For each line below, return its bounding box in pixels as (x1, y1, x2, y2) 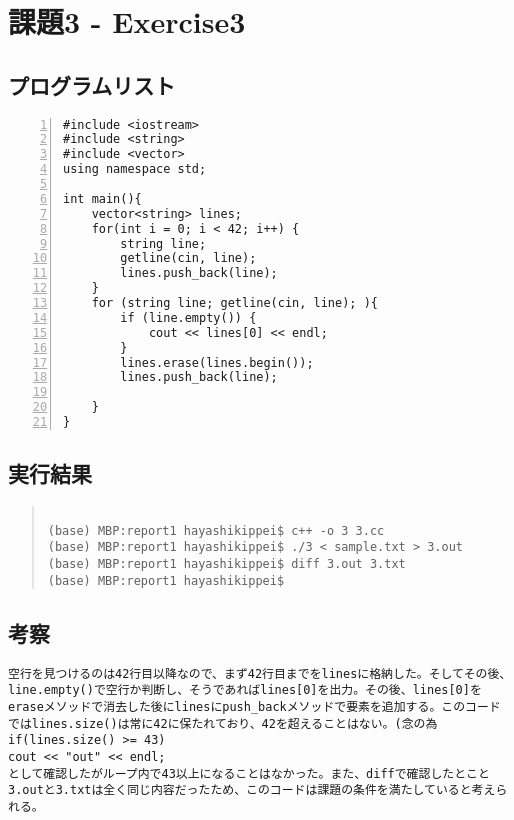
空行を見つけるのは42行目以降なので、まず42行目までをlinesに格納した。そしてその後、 (8, 666, 512, 681)
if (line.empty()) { (120, 310, 257, 325)
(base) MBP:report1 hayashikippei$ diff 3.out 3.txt (47, 557, 406, 572)
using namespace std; (63, 162, 207, 177)
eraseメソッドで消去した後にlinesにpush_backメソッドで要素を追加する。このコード (8, 699, 501, 714)
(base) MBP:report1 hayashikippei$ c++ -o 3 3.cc (47, 523, 385, 538)
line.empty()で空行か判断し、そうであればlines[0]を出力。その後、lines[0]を (8, 683, 482, 698)
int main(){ (63, 191, 142, 206)
